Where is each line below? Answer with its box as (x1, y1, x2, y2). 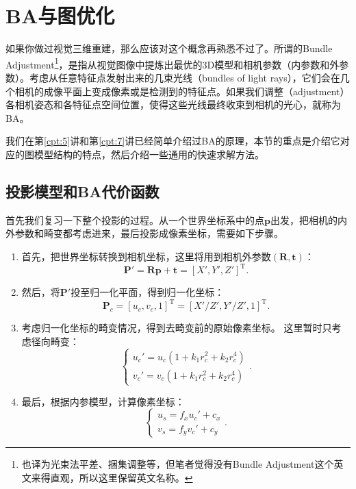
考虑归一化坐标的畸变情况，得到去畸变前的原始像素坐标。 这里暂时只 (21, 321, 332, 335)
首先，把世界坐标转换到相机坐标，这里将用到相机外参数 (21, 249, 271, 263)
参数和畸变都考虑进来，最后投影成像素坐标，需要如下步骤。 (14, 226, 283, 240)
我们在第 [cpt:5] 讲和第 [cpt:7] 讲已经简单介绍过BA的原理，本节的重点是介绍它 (5, 134, 340, 148)
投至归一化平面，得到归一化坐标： (71, 285, 225, 299)
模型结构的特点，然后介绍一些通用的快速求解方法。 (34, 147, 264, 161)
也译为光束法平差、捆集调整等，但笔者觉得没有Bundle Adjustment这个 (21, 457, 334, 471)
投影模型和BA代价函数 (5, 180, 160, 201)
